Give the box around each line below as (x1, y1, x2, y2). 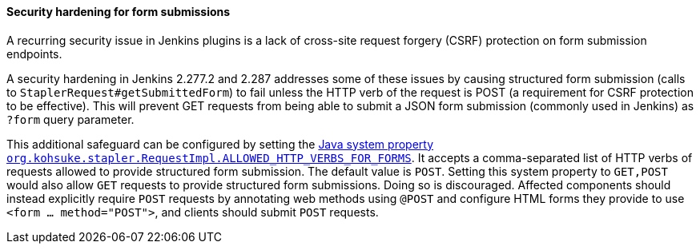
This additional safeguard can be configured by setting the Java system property (6, 137, 434, 151)
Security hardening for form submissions (6, 5, 231, 18)
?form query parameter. (6, 112, 135, 126)
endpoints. (6, 46, 62, 61)
